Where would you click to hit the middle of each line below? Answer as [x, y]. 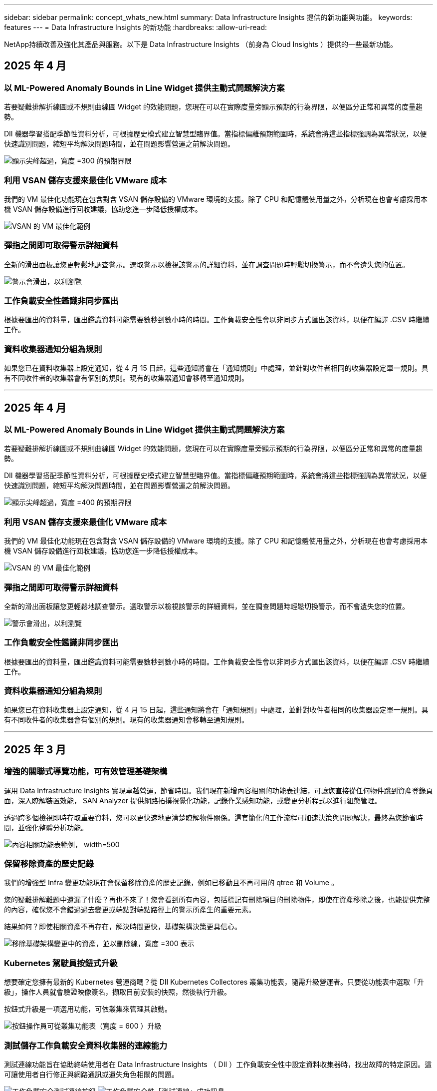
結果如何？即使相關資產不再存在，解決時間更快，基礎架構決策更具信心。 [123, 927]
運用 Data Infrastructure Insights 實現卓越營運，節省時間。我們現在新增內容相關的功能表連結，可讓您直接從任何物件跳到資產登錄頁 [218, 790]
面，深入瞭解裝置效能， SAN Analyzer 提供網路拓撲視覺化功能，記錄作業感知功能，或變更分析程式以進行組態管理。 [193, 800]
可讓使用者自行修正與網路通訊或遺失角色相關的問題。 [91, 1074]
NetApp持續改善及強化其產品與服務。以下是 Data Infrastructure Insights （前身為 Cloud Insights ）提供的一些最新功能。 [201, 44]
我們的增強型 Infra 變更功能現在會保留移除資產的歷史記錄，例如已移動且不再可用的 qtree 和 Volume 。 [171, 883]
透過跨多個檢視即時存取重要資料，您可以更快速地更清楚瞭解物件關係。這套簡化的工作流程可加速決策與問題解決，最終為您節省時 [214, 817]
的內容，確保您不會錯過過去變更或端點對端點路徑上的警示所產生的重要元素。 [130, 910]
